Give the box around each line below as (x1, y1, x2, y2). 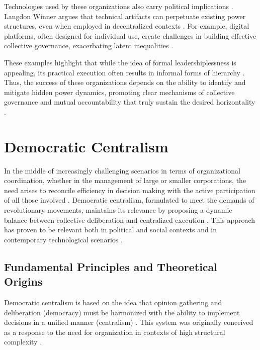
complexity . (4, 336, 42, 347)
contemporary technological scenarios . (4, 234, 123, 244)
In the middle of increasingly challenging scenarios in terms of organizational (4, 165, 240, 176)
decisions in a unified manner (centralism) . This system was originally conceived (4, 317, 253, 327)
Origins (4, 274, 43, 289)
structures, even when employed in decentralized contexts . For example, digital (4, 21, 249, 31)
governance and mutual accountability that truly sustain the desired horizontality (4, 97, 255, 107)
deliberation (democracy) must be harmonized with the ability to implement (4, 307, 240, 317)
